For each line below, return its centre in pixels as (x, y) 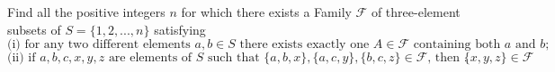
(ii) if (22, 58)
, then (444, 58)
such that (234, 58)
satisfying (180, 29)
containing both (457, 45)
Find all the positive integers (86, 12)
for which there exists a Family (266, 12)
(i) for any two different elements (99, 45)
